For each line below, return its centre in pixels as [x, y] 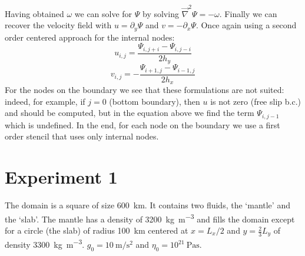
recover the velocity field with [58, 25]
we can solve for [103, 13]
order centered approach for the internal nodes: [90, 37]
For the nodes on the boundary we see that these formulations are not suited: [145, 90]
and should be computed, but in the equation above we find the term [130, 113]
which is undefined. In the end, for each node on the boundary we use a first [142, 124]
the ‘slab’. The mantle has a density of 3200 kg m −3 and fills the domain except [150, 218]
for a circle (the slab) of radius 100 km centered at [97, 230]
